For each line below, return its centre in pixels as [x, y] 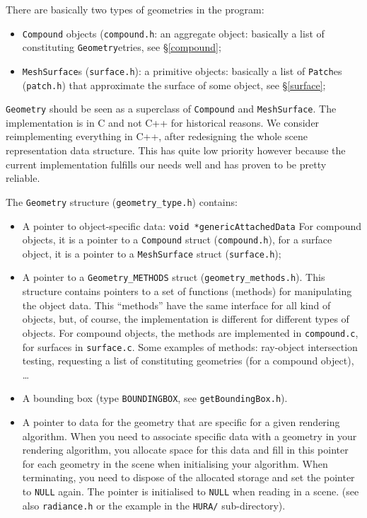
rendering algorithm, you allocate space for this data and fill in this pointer [185, 450]
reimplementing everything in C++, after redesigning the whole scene [157, 136]
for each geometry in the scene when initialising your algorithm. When [175, 463]
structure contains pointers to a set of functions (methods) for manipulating [187, 291]
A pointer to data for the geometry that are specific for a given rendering [181, 422]
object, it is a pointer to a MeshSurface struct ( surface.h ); [152, 253]
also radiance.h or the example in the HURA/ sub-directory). [154, 505]
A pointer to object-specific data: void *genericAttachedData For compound [192, 225]
